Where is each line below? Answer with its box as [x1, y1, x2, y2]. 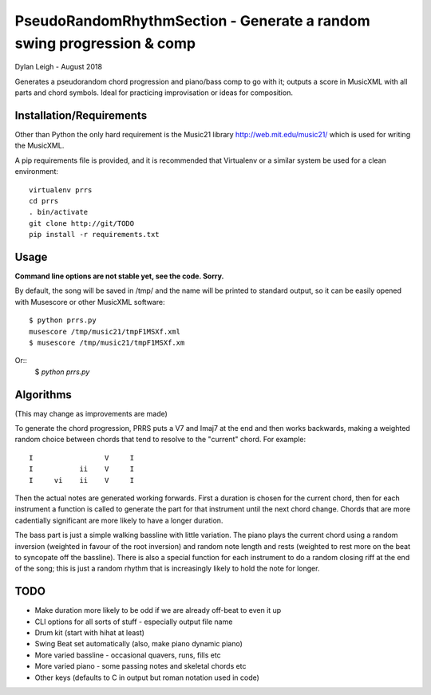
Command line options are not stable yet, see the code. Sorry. [14, 271, 224, 281]
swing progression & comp [14, 34, 196, 52]
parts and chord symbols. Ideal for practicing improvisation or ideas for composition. [14, 88, 293, 97]
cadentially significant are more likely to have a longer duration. [14, 515, 223, 525]
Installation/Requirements [14, 109, 148, 122]
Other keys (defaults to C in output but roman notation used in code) [34, 673, 259, 682]
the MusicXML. [14, 140, 65, 151]
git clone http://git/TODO [29, 219, 135, 227]
